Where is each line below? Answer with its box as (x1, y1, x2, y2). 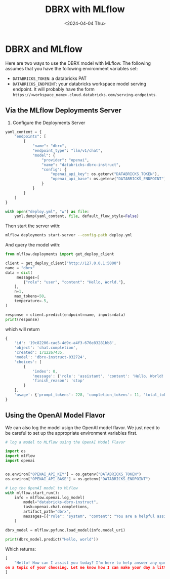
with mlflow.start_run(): (5, 490, 60, 495)
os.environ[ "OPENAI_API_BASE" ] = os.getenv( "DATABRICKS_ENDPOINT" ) (5, 476, 151, 481)
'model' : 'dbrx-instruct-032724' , (14, 355, 87, 360)
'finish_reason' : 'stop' (32, 378, 85, 383)
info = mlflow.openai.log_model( (14, 495, 85, 500)
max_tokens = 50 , (14, 294, 47, 299)
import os (5, 449, 26, 454)
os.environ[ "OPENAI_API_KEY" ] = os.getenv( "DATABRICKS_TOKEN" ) (5, 472, 142, 477)
